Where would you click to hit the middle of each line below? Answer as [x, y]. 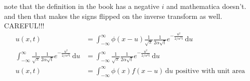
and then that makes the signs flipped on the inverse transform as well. [113, 16]
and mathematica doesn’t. [206, 6]
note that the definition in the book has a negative [82, 6]
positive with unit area [210, 71]
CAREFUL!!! [24, 26]
